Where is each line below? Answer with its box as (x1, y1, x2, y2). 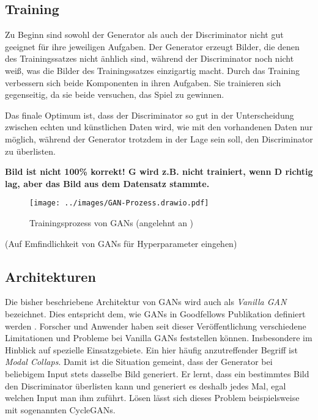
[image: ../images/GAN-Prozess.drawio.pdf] (29, 199, 209, 208)
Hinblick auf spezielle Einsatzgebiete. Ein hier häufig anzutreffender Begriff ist (5, 343, 298, 356)
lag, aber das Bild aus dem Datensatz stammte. (5, 177, 210, 190)
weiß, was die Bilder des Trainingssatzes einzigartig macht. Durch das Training (5, 64, 300, 76)
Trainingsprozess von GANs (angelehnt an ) (29, 216, 194, 229)
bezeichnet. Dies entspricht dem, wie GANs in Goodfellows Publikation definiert (5, 307, 306, 320)
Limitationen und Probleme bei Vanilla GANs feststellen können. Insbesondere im (5, 331, 312, 344)
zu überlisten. (5, 144, 56, 157)
